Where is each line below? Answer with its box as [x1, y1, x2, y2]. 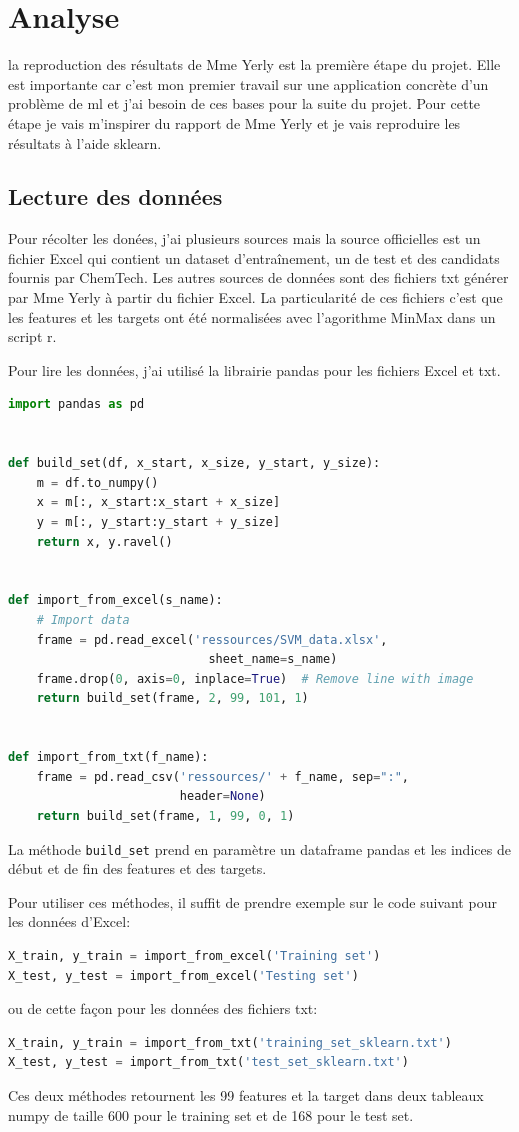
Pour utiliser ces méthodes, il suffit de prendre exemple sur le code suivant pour [8, 891, 497, 912]
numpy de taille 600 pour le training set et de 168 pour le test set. [8, 1104, 414, 1125]
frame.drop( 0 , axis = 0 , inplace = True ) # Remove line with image [36, 671, 474, 686]
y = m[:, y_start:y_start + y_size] [36, 515, 281, 530]
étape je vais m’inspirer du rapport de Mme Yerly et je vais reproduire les [8, 112, 461, 133]
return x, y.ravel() [36, 534, 173, 549]
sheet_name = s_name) [208, 652, 338, 667]
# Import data [36, 612, 130, 627]
